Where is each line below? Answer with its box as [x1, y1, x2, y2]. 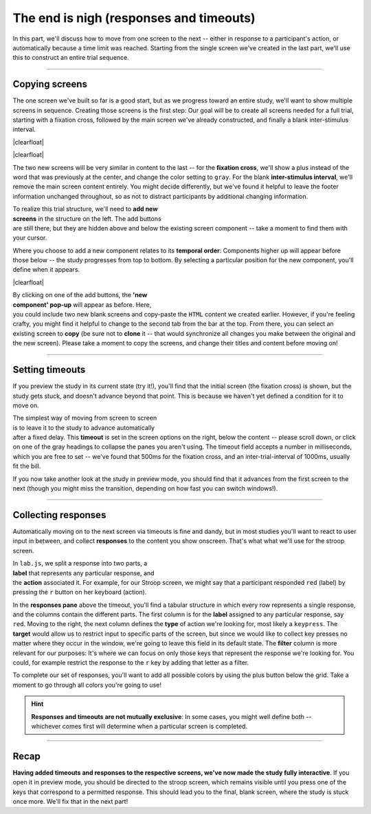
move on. [12, 401, 39, 409]
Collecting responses [12, 509, 106, 521]
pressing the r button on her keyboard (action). [12, 588, 147, 597]
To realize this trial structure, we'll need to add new [12, 205, 158, 213]
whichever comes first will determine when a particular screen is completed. [31, 722, 247, 730]
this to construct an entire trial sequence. [12, 54, 130, 62]
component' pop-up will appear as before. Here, [12, 300, 152, 309]
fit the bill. [12, 462, 41, 471]
